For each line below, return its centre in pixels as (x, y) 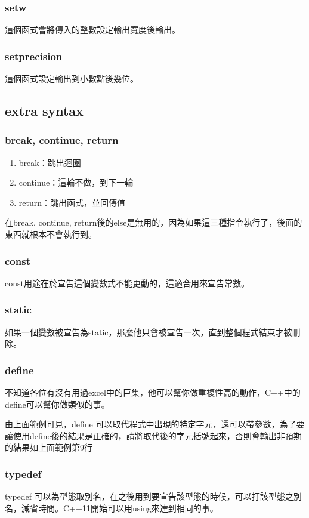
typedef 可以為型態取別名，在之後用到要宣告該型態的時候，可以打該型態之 (149, 496)
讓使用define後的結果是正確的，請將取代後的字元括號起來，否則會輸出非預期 (153, 435)
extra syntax (44, 111)
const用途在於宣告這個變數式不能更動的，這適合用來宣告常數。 (127, 283)
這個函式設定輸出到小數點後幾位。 (72, 78)
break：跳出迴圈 (50, 162)
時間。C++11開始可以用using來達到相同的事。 (128, 508)
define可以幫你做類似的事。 (57, 404)
